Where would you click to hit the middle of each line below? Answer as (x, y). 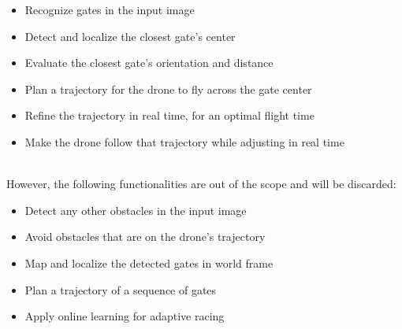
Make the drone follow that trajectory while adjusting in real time (184, 141)
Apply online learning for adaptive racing (125, 316)
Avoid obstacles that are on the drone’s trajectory (145, 237)
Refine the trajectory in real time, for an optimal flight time (169, 115)
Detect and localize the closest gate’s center (130, 36)
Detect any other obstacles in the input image (136, 210)
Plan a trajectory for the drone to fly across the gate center (168, 89)
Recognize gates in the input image (110, 9)
